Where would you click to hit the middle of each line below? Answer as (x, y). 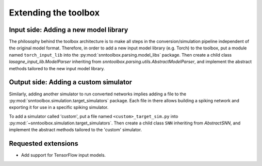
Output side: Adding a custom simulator (71, 82)
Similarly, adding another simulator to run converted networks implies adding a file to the (98, 94)
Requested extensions (44, 143)
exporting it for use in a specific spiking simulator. (59, 107)
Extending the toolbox (54, 13)
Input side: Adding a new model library (69, 30)
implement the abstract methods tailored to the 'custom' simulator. (75, 130)
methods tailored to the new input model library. (57, 68)
